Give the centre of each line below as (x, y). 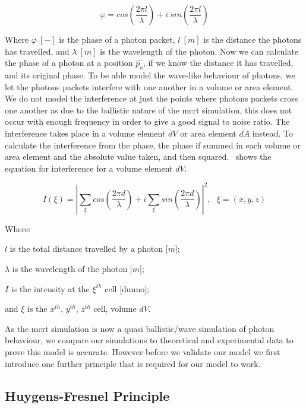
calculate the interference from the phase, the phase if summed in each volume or (153, 145)
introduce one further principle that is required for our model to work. (133, 363)
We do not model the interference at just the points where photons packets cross (152, 98)
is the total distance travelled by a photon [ (89, 249)
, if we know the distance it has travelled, (218, 63)
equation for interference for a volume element (89, 168)
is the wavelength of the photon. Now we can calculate (199, 51)
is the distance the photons (253, 39)
